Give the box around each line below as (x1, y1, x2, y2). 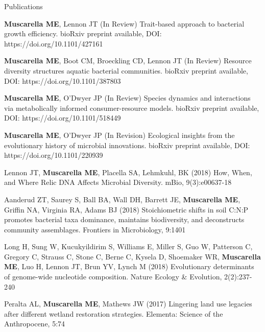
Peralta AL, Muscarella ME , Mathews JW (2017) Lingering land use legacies (4, 298, 252, 309)
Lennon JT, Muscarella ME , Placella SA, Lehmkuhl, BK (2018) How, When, (4, 167, 252, 177)
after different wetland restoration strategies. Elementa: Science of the (4, 308, 223, 319)
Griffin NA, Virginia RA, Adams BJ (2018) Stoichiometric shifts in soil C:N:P (4, 204, 249, 215)
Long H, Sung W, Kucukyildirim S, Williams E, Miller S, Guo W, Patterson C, (4, 241, 253, 252)
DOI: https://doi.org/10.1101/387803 (4, 75, 121, 86)
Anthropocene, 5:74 (4, 318, 65, 329)
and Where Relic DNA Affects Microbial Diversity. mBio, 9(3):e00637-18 (4, 177, 232, 187)
